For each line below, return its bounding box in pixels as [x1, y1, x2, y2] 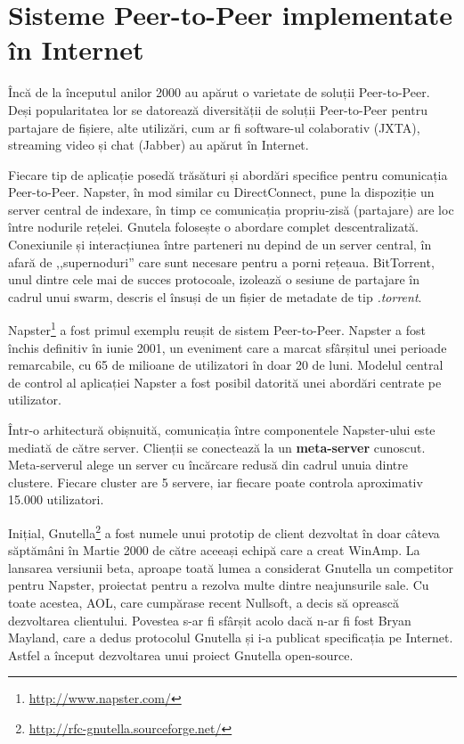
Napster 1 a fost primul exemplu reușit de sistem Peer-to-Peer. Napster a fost [8, 318, 426, 339]
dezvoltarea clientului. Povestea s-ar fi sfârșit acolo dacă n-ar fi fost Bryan [8, 610, 411, 629]
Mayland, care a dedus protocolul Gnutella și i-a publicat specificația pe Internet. [8, 628, 453, 647]
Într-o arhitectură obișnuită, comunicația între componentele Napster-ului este [8, 421, 436, 439]
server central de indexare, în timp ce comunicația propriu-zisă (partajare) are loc [8, 200, 454, 218]
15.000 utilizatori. [8, 490, 104, 509]
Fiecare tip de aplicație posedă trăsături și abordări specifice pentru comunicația [8, 165, 448, 184]
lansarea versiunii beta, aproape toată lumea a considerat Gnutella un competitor [8, 558, 453, 576]
